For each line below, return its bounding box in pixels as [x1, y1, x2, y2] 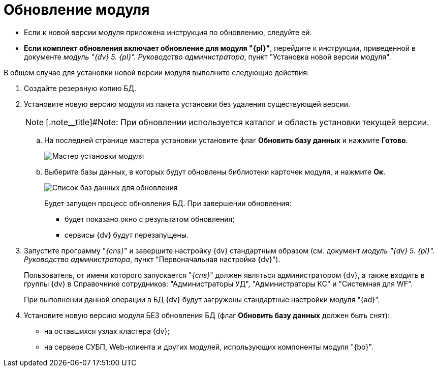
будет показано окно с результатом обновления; [65, 214, 235, 223]
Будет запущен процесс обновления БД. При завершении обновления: [44, 198, 292, 208]
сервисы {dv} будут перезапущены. [65, 230, 189, 239]
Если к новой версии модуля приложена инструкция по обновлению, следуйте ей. [24, 27, 312, 37]
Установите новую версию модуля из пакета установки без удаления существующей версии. [24, 99, 351, 108]
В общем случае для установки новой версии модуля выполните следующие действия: [4, 68, 309, 77]
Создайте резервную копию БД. [24, 83, 137, 93]
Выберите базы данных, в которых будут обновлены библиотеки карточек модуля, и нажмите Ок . [44, 167, 386, 176]
